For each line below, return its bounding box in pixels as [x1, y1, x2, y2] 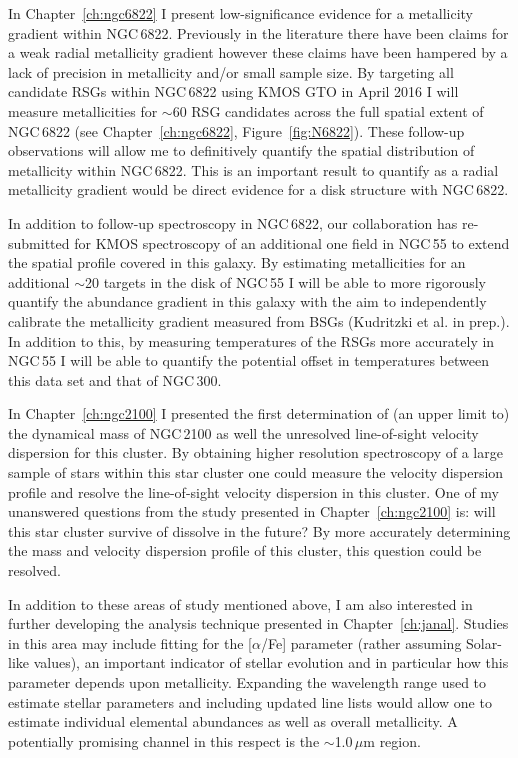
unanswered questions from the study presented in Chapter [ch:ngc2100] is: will [8, 501, 496, 522]
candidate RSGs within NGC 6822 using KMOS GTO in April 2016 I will [8, 81, 459, 102]
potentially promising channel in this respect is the [8, 730, 320, 751]
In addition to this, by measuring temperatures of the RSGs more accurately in [8, 330, 495, 351]
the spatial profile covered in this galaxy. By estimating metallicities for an [8, 252, 466, 273]
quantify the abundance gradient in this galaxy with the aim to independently [8, 291, 487, 312]
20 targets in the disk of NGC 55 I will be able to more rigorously [84, 271, 486, 292]
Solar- [466, 632, 502, 653]
